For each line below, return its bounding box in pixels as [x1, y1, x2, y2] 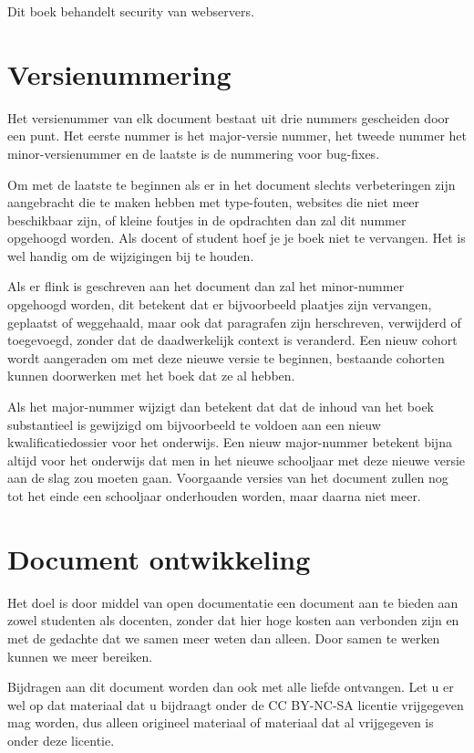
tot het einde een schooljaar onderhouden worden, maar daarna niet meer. [7, 486, 421, 505]
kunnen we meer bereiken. [7, 646, 153, 665]
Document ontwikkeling [7, 539, 311, 577]
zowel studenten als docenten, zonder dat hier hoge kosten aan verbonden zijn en [7, 611, 459, 630]
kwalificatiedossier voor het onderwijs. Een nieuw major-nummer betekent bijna [7, 433, 452, 452]
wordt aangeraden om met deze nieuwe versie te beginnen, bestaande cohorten [7, 348, 445, 367]
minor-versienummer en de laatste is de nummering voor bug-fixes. [7, 143, 380, 162]
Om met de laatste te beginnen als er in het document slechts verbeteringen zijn [7, 174, 456, 193]
